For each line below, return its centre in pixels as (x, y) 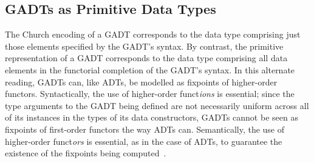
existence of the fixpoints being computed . (86, 153)
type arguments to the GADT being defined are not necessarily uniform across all (157, 105)
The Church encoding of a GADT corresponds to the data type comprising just (153, 34)
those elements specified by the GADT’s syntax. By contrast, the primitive (144, 46)
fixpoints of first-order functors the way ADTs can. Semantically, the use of (145, 129)
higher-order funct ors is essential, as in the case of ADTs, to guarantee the (144, 141)
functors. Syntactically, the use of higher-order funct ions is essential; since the (150, 94)
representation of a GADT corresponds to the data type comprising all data (146, 58)
